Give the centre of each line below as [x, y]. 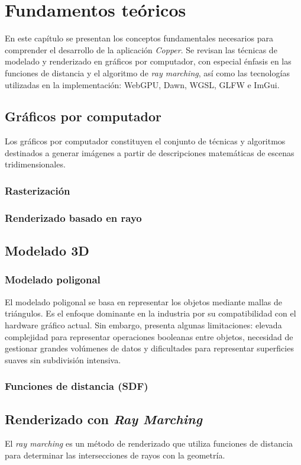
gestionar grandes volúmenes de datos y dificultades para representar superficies [149, 348]
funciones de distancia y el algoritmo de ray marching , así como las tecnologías [147, 72]
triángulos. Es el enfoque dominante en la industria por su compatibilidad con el [150, 313]
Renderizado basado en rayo [73, 217]
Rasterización [38, 190]
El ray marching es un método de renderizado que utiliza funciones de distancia [149, 443]
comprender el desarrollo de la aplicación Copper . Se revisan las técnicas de [141, 49]
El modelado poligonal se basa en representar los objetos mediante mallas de [143, 301]
